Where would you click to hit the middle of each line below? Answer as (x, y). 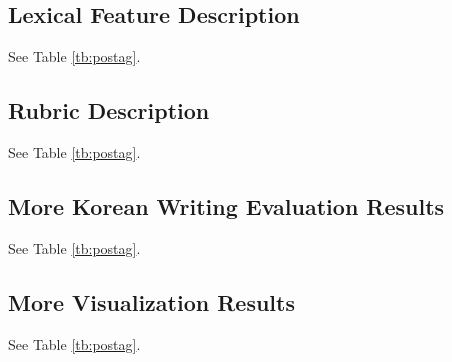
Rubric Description (109, 110)
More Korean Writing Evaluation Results (226, 205)
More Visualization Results (151, 301)
